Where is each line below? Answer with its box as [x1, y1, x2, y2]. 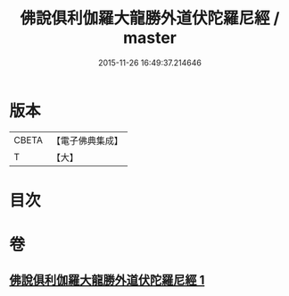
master [123, 28, 177, 48]
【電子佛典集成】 [51, 134, 123, 147]
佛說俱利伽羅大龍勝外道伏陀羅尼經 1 [9, 273, 205, 288]
